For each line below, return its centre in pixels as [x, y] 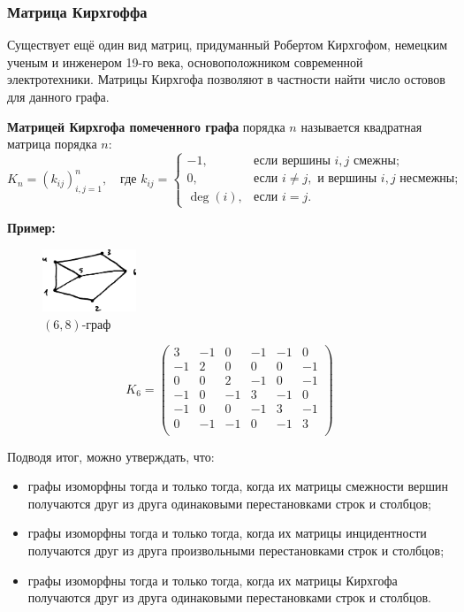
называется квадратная [361, 126]
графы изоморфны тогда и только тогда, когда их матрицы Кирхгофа [213, 580]
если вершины [292, 161]
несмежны [427, 179]
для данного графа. [58, 96]
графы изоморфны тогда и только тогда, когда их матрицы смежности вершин [238, 486]
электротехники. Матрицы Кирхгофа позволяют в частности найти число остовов [226, 79]
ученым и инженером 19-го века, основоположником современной [185, 61]
